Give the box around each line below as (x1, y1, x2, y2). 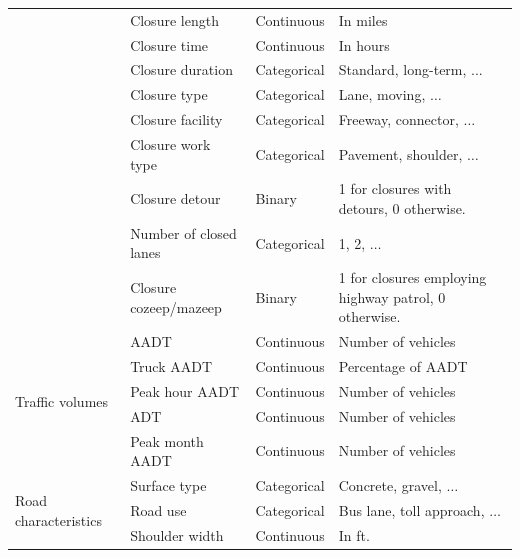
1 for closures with (338, 178, 452, 199)
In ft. (338, 524, 370, 545)
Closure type (130, 84, 208, 105)
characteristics (15, 509, 102, 530)
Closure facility (130, 109, 223, 130)
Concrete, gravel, (338, 475, 442, 496)
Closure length (130, 9, 219, 30)
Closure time (130, 34, 209, 55)
